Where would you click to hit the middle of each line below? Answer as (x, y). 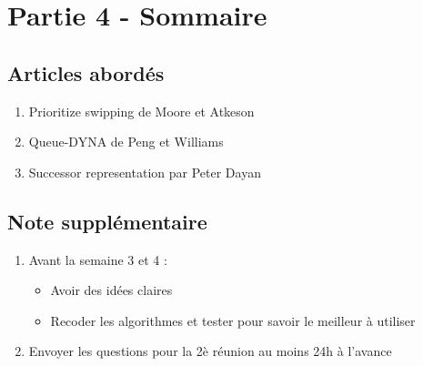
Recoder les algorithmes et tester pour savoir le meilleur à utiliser (233, 320)
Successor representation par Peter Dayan (145, 172)
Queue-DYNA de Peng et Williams (126, 142)
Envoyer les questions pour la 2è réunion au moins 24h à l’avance (210, 351)
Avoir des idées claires (111, 290)
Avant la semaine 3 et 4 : (98, 259)
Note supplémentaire (107, 221)
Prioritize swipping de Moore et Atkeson (141, 111)
